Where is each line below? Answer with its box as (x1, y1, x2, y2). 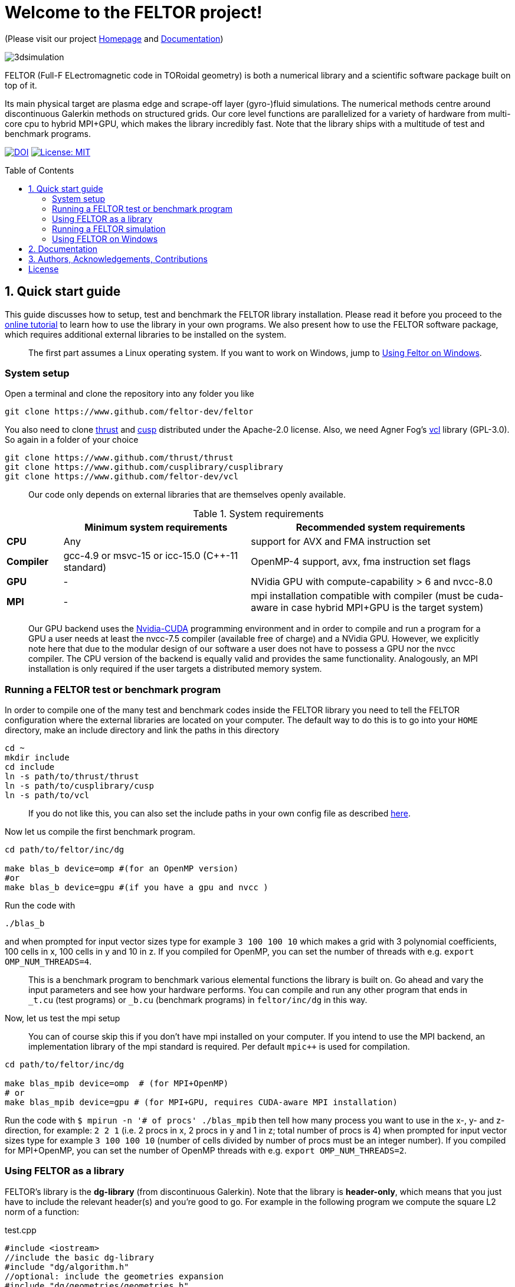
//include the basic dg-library (5, 1252, 154, 1262)
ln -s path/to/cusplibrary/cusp (5, 781, 154, 791)
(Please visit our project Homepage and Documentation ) (5, 33, 224, 44)
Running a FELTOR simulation (52, 223, 166, 234)
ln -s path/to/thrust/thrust (5, 772, 139, 782)
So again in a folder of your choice (5, 435, 139, 445)
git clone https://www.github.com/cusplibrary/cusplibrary (5, 462, 284, 472)
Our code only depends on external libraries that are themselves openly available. (28, 489, 346, 500)
